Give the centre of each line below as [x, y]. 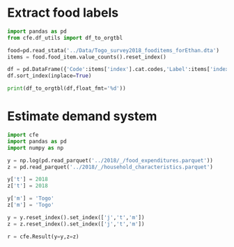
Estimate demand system [82, 117]
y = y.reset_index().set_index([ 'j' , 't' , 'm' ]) [76, 217]
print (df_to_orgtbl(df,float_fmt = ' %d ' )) [67, 88]
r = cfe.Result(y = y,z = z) [43, 237]
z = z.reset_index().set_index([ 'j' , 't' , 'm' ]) [76, 224]
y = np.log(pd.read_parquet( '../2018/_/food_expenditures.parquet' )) [110, 160]
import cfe [23, 135]
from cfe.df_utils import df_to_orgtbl [65, 38]
